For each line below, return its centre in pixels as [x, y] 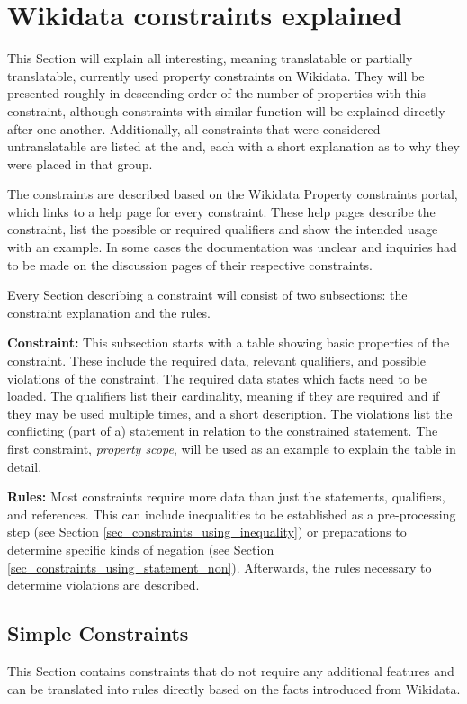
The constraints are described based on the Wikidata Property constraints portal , [233, 194]
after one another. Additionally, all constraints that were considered [194, 128]
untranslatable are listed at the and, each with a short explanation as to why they [233, 146]
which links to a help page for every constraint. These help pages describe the [221, 211]
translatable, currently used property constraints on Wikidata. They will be [216, 75]
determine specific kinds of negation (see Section [141, 549]
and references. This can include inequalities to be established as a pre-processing [232, 514]
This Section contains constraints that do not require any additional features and [231, 670]
